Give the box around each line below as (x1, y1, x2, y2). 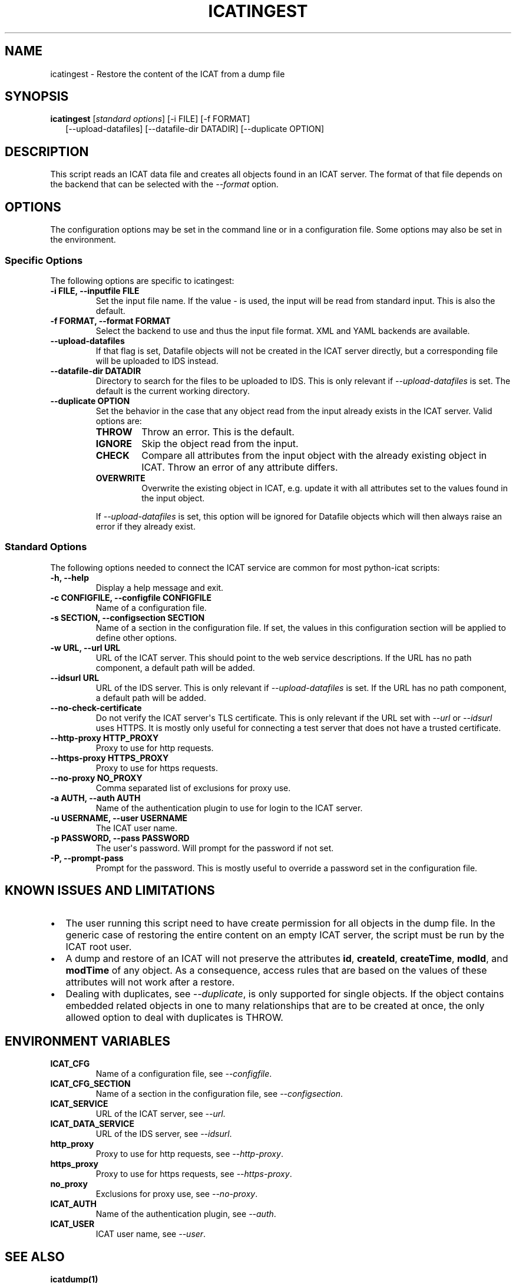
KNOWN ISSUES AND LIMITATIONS (5, 883, 215, 898)
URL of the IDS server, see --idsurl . (95, 1129, 232, 1139)
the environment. (50, 234, 116, 245)
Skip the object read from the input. (141, 437, 299, 449)
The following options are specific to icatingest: (50, 275, 234, 286)
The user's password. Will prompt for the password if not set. (95, 842, 334, 853)
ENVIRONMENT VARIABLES (5, 1033, 170, 1049)
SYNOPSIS (5, 89, 69, 104)
